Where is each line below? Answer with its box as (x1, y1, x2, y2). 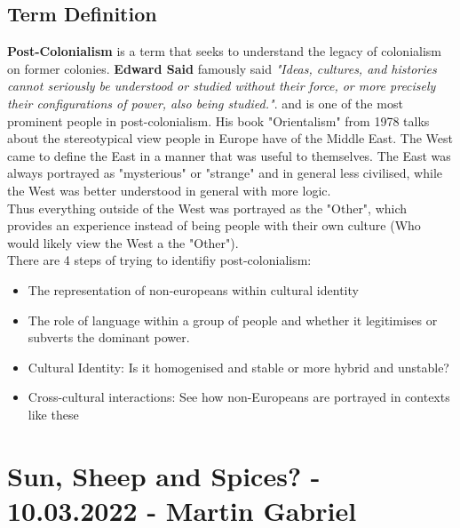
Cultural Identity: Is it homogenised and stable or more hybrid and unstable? (28, 357, 449, 376)
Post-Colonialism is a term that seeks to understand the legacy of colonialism (7, 42, 441, 60)
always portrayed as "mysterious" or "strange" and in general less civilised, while (7, 164, 442, 182)
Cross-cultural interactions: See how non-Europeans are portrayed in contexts (28, 388, 450, 406)
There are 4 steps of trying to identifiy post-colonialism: (7, 251, 312, 269)
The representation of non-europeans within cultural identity (28, 280, 359, 299)
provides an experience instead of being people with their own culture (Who (7, 216, 421, 235)
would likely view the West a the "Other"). (7, 233, 239, 252)
